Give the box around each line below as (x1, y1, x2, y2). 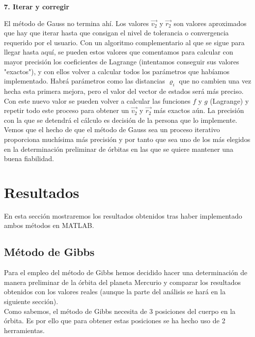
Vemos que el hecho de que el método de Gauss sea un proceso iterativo (4, 124, 220, 135)
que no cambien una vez (179, 76, 252, 86)
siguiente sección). (4, 296, 58, 306)
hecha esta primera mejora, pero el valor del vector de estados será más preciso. (4, 85, 244, 96)
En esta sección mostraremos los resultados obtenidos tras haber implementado (4, 210, 242, 221)
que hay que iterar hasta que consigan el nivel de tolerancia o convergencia (4, 28, 229, 38)
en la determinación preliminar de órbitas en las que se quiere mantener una (4, 143, 233, 154)
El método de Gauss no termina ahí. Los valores (4, 18, 149, 28)
